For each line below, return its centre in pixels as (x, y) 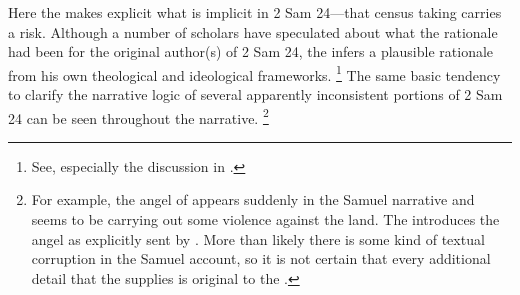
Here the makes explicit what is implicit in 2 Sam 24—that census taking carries (255, 12)
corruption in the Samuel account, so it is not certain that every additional (261, 258)
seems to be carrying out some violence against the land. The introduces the (265, 219)
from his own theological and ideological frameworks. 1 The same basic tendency (254, 73)
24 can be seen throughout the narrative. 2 (138, 116)
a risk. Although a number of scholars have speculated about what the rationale (253, 31)
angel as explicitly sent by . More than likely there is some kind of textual (258, 238)
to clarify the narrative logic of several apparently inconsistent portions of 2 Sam (255, 94)
